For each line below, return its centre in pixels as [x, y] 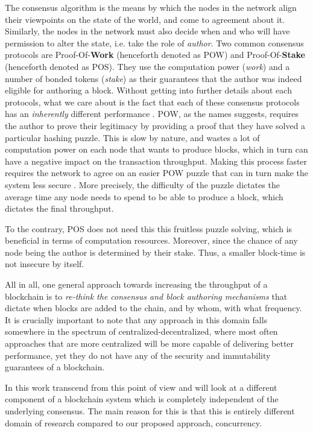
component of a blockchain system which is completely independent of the [142, 399]
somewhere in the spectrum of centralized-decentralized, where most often [141, 331]
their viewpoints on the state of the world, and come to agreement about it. [145, 19]
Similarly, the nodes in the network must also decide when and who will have [147, 31]
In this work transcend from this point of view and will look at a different [141, 387]
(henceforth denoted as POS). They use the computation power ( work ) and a [147, 66]
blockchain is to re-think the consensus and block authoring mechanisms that [146, 296]
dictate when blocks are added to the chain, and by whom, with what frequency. [153, 308]
